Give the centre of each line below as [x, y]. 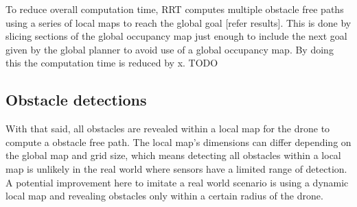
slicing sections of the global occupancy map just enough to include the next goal [176, 36]
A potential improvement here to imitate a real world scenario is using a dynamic [177, 182]
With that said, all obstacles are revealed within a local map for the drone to [168, 129]
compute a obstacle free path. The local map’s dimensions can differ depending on [178, 142]
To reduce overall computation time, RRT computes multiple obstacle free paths [175, 9]
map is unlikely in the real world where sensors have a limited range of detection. [176, 168]
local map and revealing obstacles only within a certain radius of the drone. [164, 196]
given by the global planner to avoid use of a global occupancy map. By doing [170, 49]
